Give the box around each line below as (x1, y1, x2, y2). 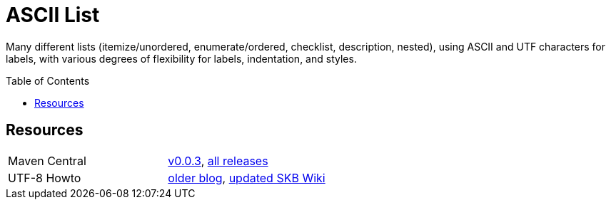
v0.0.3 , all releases (168, 153, 268, 168)
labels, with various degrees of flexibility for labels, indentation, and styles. (6, 52, 357, 65)
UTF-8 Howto (8, 170, 81, 185)
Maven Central (8, 153, 86, 168)
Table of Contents (6, 74, 90, 87)
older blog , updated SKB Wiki (168, 170, 325, 185)
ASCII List (6, 3, 100, 27)
